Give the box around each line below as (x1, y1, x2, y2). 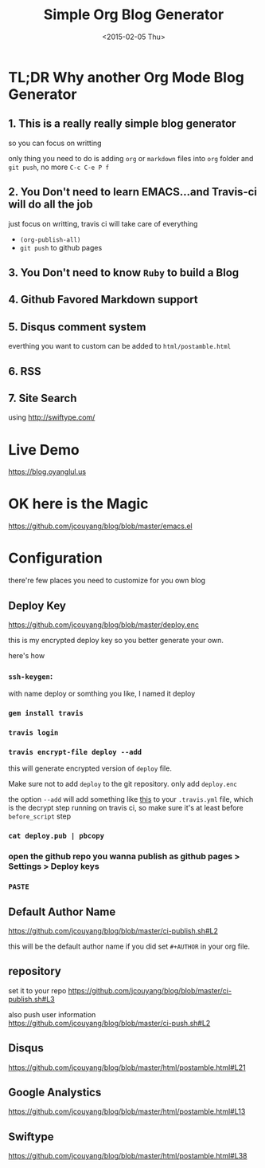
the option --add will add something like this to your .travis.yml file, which (8, 795, 254, 804)
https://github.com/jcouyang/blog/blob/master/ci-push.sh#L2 (8, 1018, 211, 1028)
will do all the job (8, 198, 93, 211)
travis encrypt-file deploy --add (8, 748, 142, 757)
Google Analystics (8, 1086, 102, 1099)
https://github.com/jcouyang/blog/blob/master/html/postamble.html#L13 (8, 1107, 246, 1116)
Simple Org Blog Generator (43, 6, 224, 24)
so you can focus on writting (8, 138, 102, 148)
